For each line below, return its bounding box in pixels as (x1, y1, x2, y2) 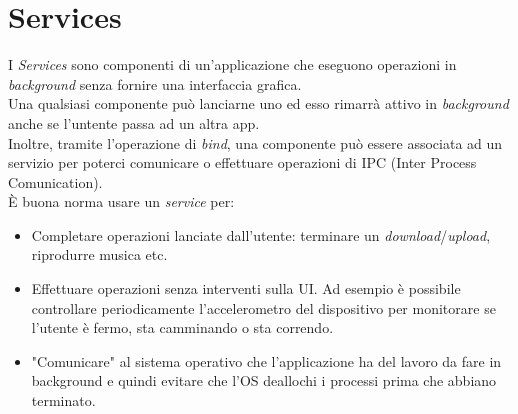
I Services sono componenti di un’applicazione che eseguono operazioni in (8, 54, 457, 75)
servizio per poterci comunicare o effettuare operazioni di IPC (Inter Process (8, 152, 477, 173)
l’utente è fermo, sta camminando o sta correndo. (31, 317, 334, 338)
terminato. (31, 390, 96, 411)
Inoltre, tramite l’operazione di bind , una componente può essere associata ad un (8, 132, 503, 153)
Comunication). (8, 171, 103, 192)
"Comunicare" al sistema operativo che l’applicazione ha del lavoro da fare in (31, 350, 502, 371)
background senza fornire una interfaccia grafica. (8, 73, 302, 94)
